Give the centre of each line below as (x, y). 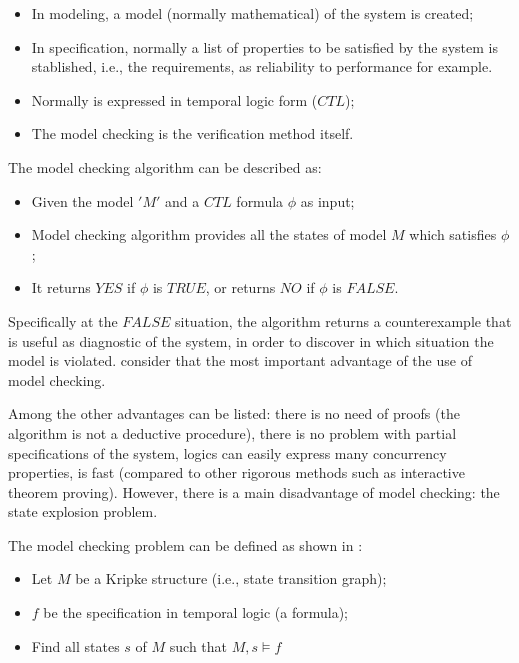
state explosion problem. (83, 511)
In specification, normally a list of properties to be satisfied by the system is (265, 46)
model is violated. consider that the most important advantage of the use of (240, 360)
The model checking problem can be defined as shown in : (185, 544)
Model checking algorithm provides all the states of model (209, 234)
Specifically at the (63, 320)
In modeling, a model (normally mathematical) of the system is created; (252, 13)
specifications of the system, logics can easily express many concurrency (227, 452)
